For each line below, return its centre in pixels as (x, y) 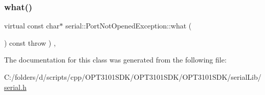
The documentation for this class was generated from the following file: (115, 60)
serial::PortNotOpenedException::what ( (128, 26)
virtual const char (32, 26)
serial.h (15, 87)
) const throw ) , (30, 42)
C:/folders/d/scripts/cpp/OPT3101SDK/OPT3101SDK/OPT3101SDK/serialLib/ (133, 77)
